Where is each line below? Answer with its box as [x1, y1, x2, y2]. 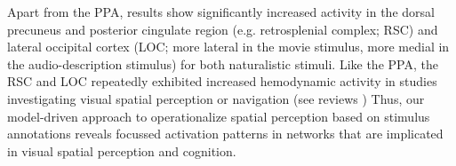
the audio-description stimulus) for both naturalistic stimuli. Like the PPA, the [7, 54, 438, 73]
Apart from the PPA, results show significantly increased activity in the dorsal [7, 3, 435, 20]
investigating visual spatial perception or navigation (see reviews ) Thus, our [7, 89, 425, 107]
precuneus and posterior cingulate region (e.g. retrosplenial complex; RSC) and [7, 20, 438, 38]
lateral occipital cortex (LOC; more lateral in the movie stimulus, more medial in [7, 37, 450, 56]
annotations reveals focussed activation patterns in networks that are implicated [7, 124, 444, 143]
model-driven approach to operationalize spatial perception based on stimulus [7, 107, 430, 125]
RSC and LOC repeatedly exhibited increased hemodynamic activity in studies [7, 72, 437, 91]
